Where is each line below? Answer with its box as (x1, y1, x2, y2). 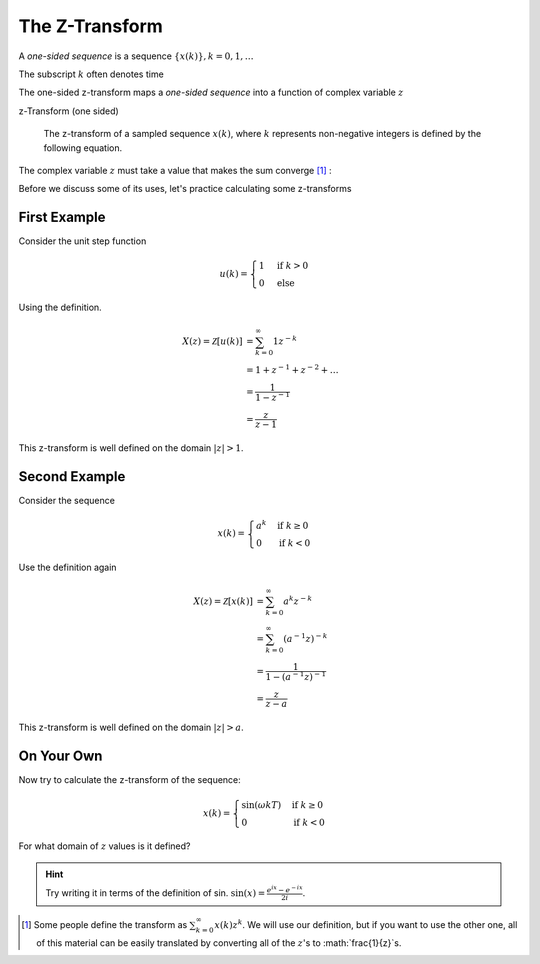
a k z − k (283, 594, 313, 607)
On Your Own (18, 748, 103, 765)
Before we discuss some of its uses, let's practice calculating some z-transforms (18, 183, 352, 195)
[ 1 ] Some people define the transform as (21, 919, 188, 931)
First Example (18, 209, 106, 226)
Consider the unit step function (18, 235, 147, 247)
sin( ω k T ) (241, 799, 282, 810)
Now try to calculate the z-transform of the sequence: (18, 774, 242, 786)
